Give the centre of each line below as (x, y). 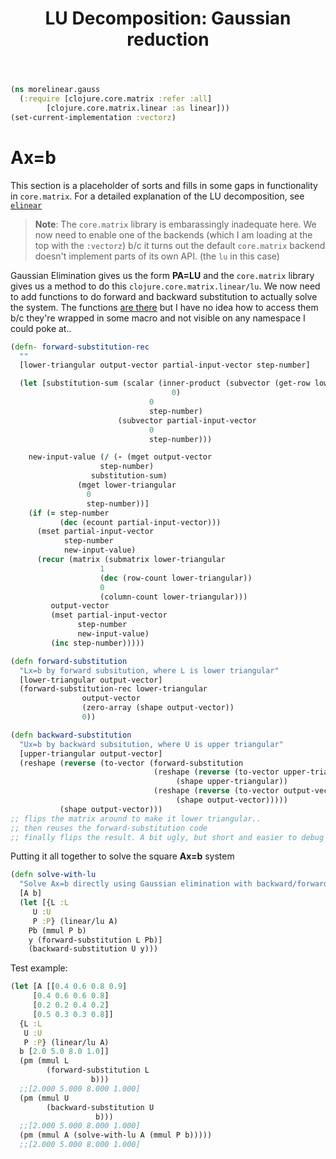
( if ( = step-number (69, 513)
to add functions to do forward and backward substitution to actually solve (164, 296)
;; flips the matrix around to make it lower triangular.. (136, 818)
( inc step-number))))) (97, 643)
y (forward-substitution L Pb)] (95, 940)
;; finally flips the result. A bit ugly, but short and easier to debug (167, 837)
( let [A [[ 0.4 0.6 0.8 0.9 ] (69, 987)
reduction (168, 39)
